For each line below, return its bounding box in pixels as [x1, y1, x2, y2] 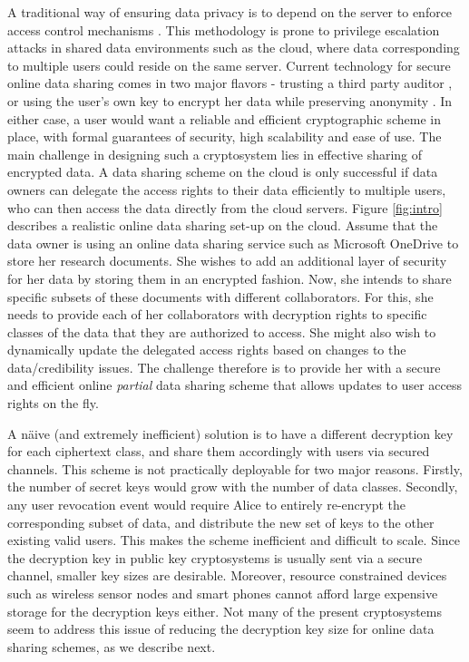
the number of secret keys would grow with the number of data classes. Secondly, [7, 477, 458, 496]
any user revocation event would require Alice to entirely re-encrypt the [7, 495, 405, 514]
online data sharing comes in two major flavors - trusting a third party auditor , [7, 73, 453, 92]
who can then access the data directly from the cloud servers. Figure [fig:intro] [7, 198, 443, 217]
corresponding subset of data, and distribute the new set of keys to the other [7, 512, 435, 531]
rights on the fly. [7, 394, 99, 413]
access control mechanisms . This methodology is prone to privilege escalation [7, 20, 440, 39]
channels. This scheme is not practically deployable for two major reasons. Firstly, [7, 459, 463, 478]
